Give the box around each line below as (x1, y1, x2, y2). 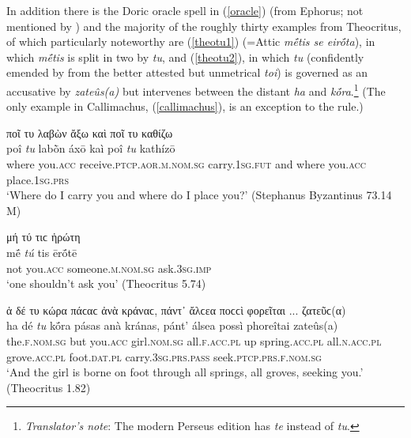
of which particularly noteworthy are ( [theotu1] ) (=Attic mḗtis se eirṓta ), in (6, 33, 375, 50)
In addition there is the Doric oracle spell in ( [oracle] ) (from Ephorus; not (6, 2, 364, 18)
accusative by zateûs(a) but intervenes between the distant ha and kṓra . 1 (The (6, 80, 386, 99)
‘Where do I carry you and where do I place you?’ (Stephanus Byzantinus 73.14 (6, 187, 392, 203)
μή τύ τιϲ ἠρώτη (6, 228, 81, 245)
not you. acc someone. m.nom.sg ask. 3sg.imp (6, 259, 212, 276)
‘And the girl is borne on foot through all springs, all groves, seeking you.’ (6, 364, 364, 380)
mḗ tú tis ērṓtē (6, 244, 77, 260)
